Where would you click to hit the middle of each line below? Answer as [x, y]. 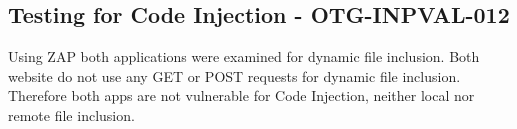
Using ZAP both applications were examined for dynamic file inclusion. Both [244, 56]
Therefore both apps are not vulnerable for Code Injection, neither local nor [241, 95]
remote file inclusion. [71, 114]
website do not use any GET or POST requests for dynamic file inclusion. [234, 75]
